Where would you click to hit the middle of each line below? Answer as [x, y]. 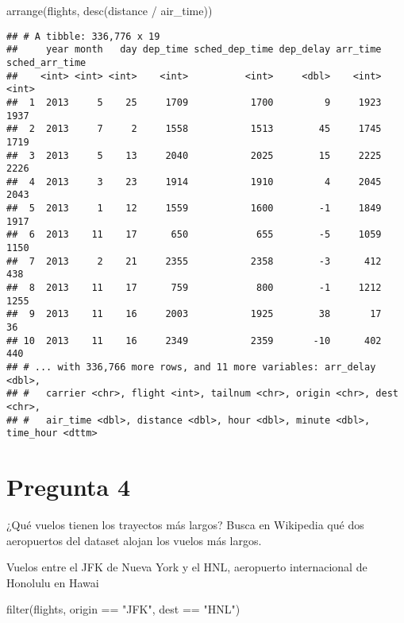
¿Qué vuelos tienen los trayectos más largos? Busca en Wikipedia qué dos [185, 525]
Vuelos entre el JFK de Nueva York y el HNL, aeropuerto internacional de [187, 567]
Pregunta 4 [69, 487]
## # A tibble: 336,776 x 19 [83, 36]
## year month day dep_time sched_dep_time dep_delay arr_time [194, 50]
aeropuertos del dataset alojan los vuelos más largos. [134, 540]
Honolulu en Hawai [53, 582]
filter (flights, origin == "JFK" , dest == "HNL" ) [123, 609]
